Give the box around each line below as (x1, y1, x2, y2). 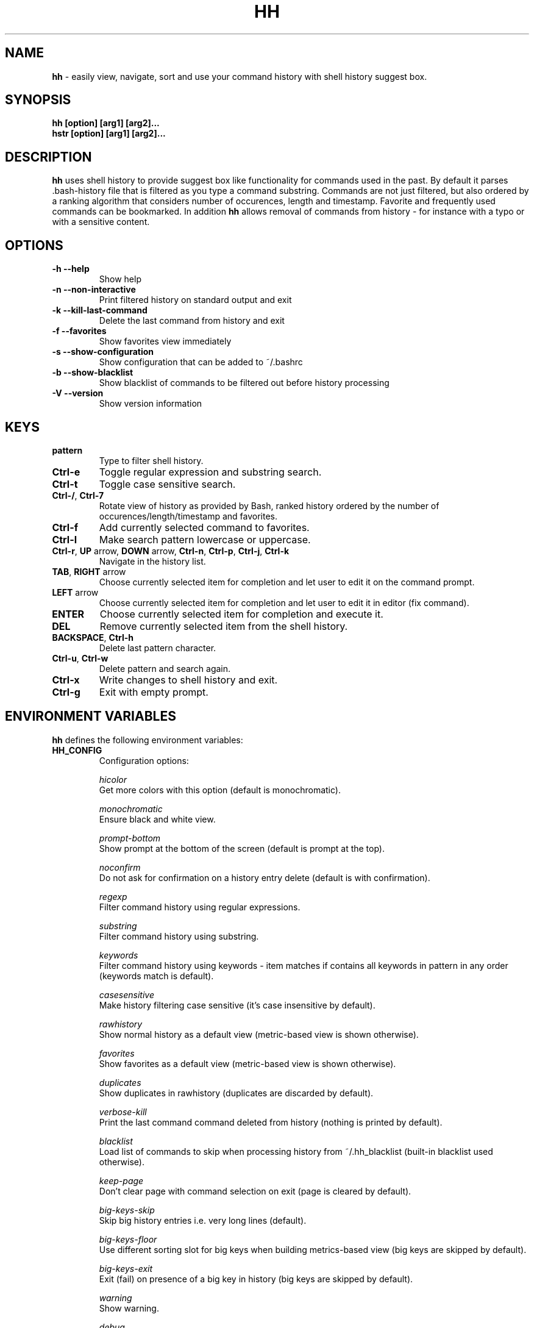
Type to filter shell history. (99, 455, 204, 466)
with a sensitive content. (52, 216, 150, 227)
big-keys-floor (99, 1233, 157, 1244)
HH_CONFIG (52, 744, 102, 755)
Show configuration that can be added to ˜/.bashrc (99, 357, 303, 368)
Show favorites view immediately (99, 336, 232, 347)
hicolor (99, 774, 127, 785)
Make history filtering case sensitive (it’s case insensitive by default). (99, 999, 376, 1010)
